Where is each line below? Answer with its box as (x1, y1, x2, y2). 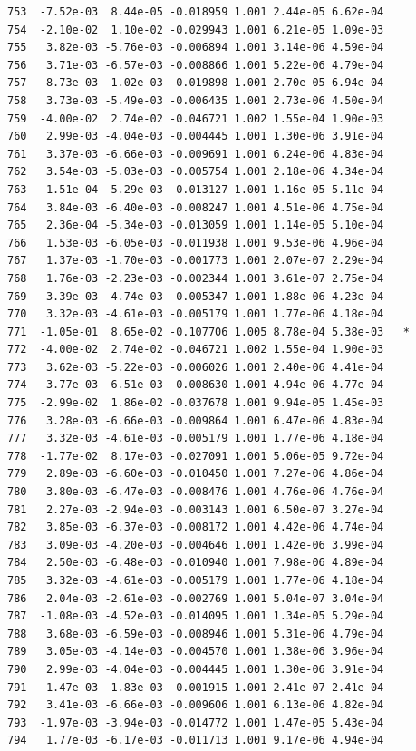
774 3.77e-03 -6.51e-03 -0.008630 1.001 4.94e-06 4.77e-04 (7, 378, 384, 392)
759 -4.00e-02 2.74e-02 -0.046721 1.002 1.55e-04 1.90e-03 (7, 112, 384, 125)
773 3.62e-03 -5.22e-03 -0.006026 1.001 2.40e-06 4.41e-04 (7, 360, 384, 374)
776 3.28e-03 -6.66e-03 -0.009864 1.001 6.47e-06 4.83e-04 (7, 414, 384, 427)
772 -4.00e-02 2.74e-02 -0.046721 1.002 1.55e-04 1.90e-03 (7, 343, 384, 356)
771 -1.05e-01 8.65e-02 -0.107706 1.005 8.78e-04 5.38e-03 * (7, 325, 410, 338)
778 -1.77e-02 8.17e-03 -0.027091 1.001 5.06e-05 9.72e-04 (7, 449, 384, 463)
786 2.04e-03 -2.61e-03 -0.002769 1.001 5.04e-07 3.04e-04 (7, 591, 384, 605)
